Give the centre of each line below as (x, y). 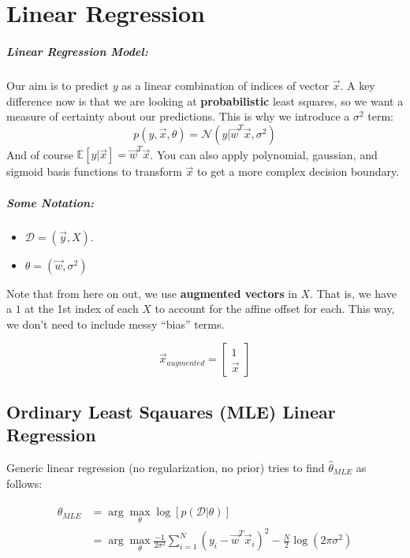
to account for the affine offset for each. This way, (275, 309)
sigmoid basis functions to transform (94, 171)
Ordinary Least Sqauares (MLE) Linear (171, 411)
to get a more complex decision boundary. (298, 171)
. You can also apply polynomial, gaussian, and (264, 154)
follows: (24, 483)
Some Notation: (50, 202)
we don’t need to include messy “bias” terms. (116, 324)
